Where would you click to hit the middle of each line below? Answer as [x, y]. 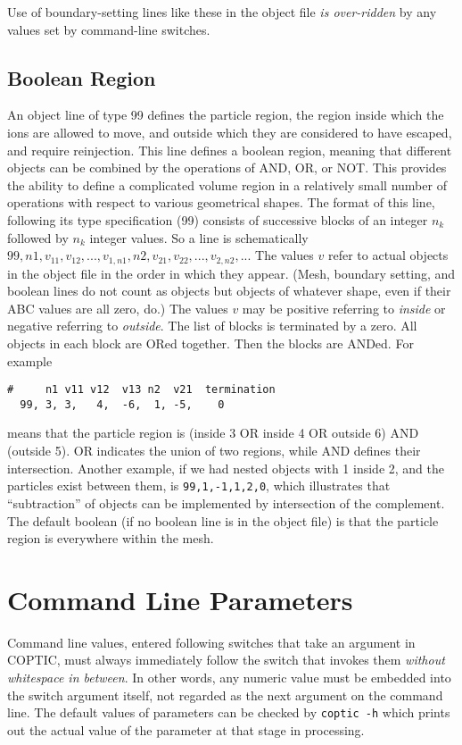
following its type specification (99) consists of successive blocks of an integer [218, 219]
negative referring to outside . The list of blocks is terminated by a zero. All [212, 326]
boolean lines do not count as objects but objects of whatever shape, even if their [229, 291]
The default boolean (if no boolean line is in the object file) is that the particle [223, 520]
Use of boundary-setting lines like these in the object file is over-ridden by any [222, 12]
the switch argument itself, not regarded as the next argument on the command [225, 695]
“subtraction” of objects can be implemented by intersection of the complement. [226, 502]
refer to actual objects [388, 255]
